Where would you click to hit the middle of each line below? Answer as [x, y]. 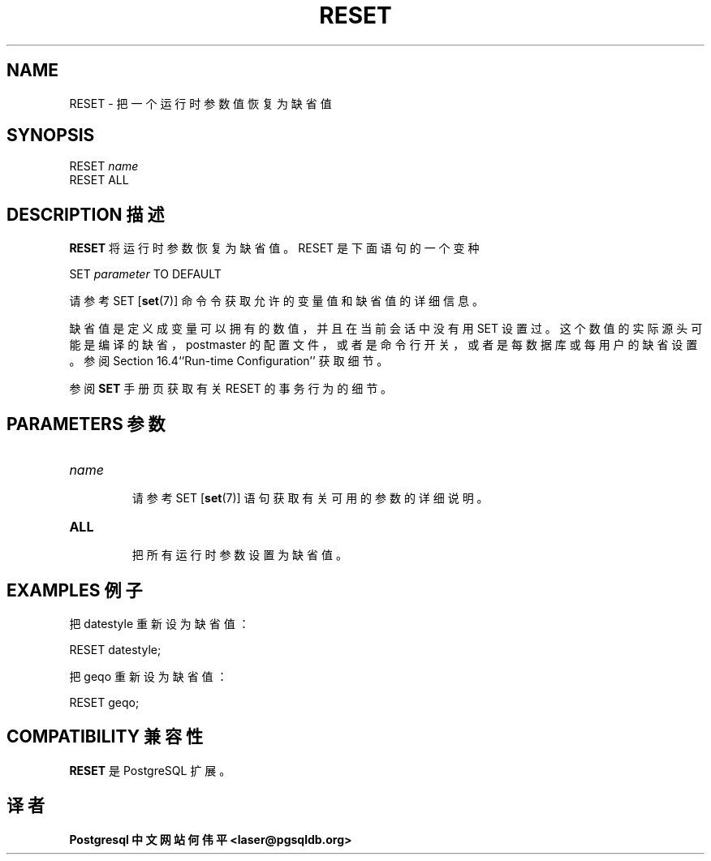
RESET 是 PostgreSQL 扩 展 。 [150, 770]
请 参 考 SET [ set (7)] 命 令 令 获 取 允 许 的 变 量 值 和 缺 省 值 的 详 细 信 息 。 [276, 301]
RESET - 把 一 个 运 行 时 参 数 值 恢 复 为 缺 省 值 [200, 103]
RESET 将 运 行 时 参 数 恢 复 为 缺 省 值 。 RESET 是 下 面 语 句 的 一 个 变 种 [274, 248]
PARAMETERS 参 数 [86, 424]
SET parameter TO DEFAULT [145, 274]
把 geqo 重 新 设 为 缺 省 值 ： [149, 676]
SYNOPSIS [51, 136]
